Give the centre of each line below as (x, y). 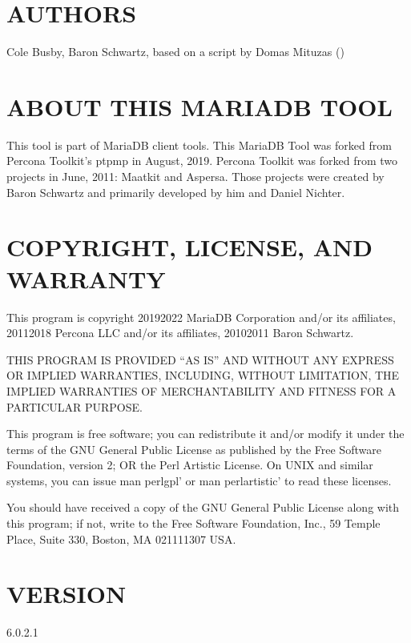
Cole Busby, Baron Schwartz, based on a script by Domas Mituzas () (175, 52)
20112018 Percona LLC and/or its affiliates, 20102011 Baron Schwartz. (180, 333)
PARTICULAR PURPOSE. (75, 406)
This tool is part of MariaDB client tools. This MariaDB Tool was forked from (199, 145)
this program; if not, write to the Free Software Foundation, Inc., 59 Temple (193, 523)
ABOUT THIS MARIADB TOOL (199, 106)
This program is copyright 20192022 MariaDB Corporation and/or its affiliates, (201, 317)
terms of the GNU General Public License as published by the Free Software (194, 449)
